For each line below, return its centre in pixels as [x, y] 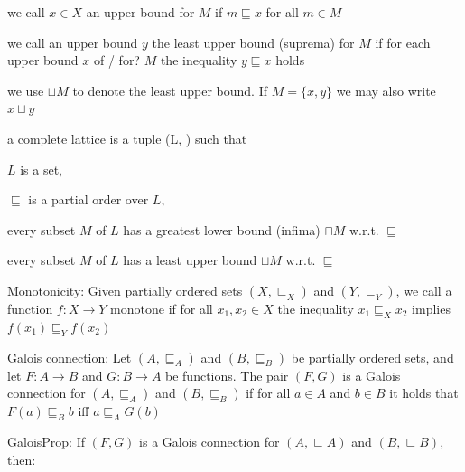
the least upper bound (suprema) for [253, 42]
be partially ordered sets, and [372, 357]
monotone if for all [162, 308]
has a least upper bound [190, 260]
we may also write [386, 90]
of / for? [116, 60]
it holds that [424, 393]
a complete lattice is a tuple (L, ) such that [127, 138]
